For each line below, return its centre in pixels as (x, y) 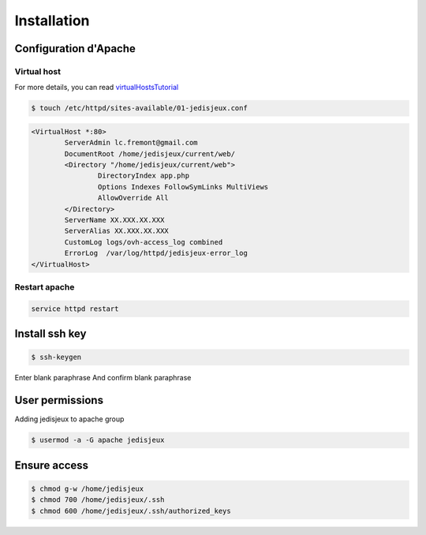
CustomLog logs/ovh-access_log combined (144, 242)
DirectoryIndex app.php (143, 176)
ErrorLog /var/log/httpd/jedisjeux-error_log (156, 253)
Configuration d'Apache (75, 49)
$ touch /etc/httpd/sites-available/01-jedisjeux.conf (139, 108)
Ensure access (52, 465)
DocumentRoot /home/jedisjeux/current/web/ (150, 153)
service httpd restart (75, 309)
